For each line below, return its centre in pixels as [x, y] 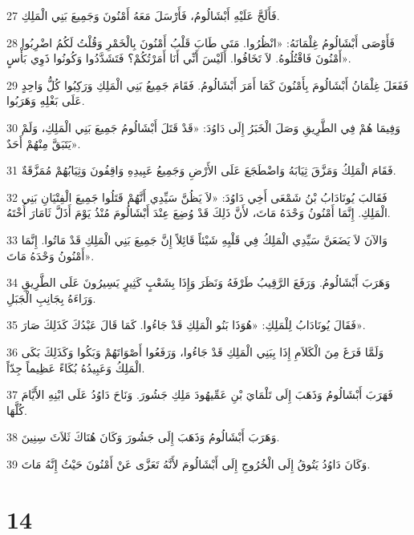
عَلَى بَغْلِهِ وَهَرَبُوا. [46, 101]
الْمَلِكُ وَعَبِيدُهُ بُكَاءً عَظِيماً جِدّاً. [76, 367]
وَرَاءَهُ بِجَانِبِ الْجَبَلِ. [51, 298]
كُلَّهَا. [17, 410]
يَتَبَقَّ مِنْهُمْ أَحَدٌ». [44, 143]
